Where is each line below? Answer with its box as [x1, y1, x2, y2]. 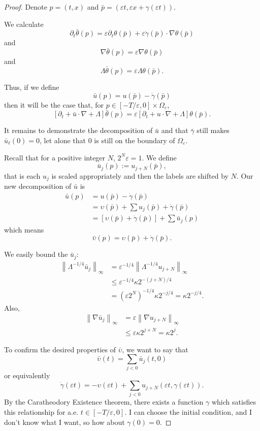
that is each [4, 170, 41, 181]
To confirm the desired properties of [4, 344, 116, 354]
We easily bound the [4, 249, 68, 259]
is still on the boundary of [94, 135, 175, 146]
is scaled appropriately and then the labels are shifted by [51, 170, 229, 181]
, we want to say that [122, 344, 188, 354]
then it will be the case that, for [4, 99, 104, 110]
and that [161, 125, 188, 136]
